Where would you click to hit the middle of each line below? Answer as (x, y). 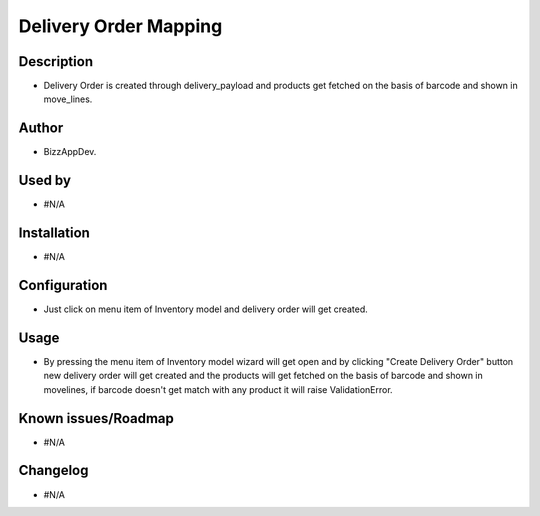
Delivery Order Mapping (120, 26)
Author (41, 128)
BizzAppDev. (70, 152)
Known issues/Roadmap (96, 418)
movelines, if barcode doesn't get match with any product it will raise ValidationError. (218, 389)
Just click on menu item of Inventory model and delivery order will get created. (206, 309)
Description (56, 61)
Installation (54, 233)
